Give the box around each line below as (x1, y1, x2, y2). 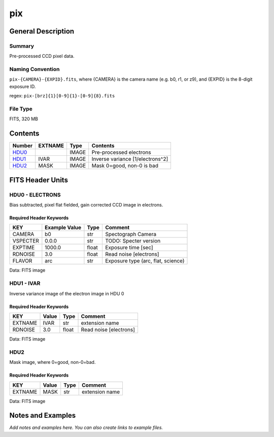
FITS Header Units (9, 176, 68, 184)
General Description (9, 27, 75, 36)
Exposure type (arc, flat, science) (105, 257, 185, 264)
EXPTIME (12, 244, 35, 251)
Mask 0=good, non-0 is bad (91, 162, 158, 170)
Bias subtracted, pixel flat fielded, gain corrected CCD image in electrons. (9, 202, 163, 208)
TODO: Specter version (105, 238, 161, 245)
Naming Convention (9, 66, 60, 73)
